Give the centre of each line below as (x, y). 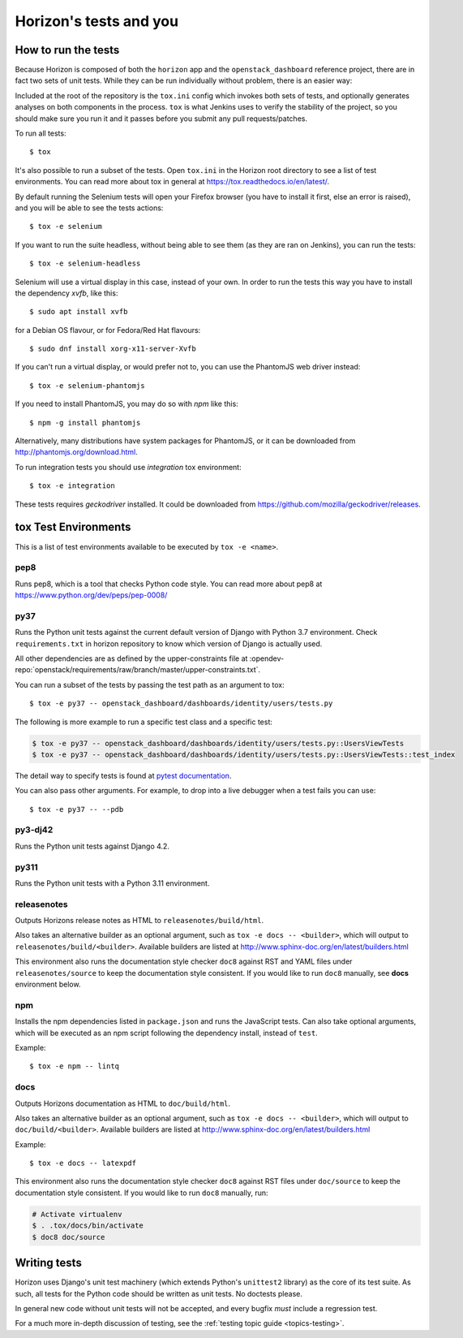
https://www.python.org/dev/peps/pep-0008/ (91, 595)
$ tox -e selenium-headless (85, 263)
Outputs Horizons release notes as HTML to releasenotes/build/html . (139, 921)
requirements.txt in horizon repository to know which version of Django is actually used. (169, 643)
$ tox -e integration (72, 486)
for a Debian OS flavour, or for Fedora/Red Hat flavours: (108, 330)
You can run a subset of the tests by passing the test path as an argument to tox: (150, 684)
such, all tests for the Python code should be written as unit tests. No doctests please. (159, 1293)
